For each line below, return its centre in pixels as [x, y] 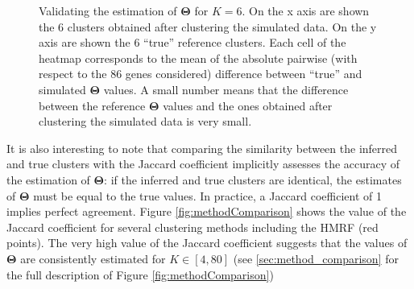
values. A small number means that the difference [226, 89]
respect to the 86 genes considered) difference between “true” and [201, 74]
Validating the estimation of [108, 10]
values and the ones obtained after [248, 105]
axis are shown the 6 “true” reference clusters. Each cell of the [193, 42]
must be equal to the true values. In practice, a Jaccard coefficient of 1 [207, 195]
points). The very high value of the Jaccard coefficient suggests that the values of [207, 243]
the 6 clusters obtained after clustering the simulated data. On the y [208, 26]
